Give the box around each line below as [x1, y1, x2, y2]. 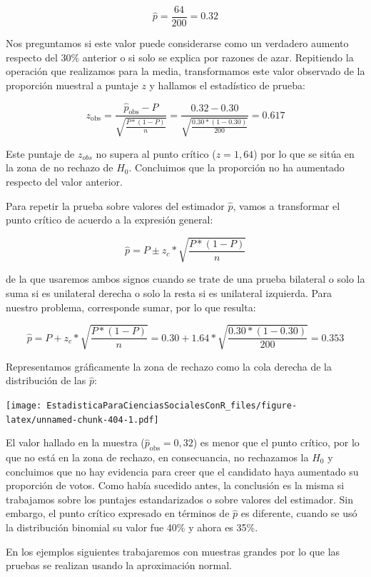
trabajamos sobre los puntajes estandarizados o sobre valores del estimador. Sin [6, 491, 354, 506]
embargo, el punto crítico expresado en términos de [6, 506, 230, 521]
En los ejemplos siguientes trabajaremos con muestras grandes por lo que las [6, 543, 340, 558]
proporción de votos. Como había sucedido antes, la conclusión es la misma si [6, 478, 345, 493]
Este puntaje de [6, 146, 75, 161]
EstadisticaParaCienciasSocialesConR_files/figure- [46, 400, 298, 411]
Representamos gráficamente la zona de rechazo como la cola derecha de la [6, 358, 332, 373]
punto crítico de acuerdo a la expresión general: [6, 212, 213, 227]
